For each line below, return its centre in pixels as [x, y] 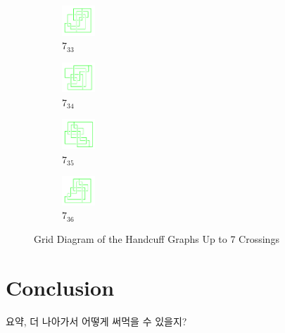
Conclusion [60, 287]
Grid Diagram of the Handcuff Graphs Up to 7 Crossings [157, 238]
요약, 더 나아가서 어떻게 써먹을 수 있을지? [96, 321]
